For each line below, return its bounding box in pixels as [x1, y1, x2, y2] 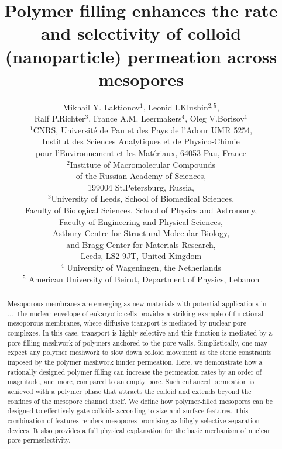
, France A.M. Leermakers [88, 112, 182, 125]
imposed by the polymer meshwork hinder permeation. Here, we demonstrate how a [7, 357, 263, 367]
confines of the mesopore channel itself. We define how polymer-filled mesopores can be [7, 396, 273, 406]
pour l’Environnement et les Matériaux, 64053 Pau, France [36, 147, 246, 159]
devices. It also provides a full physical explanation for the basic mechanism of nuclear [7, 425, 270, 435]
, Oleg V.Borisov [185, 112, 245, 125]
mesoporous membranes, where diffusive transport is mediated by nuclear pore [7, 318, 246, 328]
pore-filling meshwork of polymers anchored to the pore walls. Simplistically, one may [7, 337, 268, 347]
